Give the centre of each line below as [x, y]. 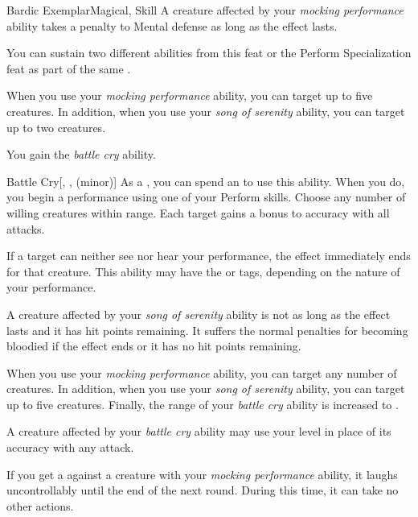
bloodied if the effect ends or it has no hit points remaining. [154, 346]
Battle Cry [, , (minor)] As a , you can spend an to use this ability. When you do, [206, 181]
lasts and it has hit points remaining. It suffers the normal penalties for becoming [207, 330]
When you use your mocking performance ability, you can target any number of [202, 372]
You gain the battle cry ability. [81, 154]
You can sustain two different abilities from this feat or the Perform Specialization [209, 53]
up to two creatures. [56, 127]
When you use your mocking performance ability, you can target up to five [190, 95]
